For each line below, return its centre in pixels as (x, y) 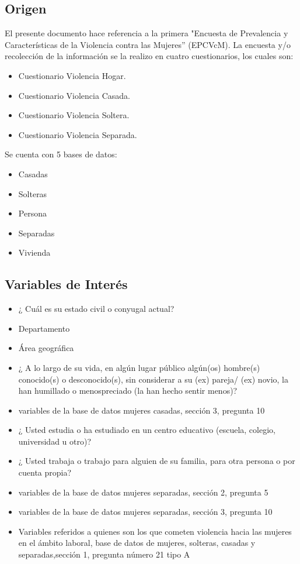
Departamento (44, 328)
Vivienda (34, 252)
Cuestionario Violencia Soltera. (74, 115)
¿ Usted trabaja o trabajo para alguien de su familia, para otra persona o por (157, 461)
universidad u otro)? (55, 441)
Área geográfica (46, 348)
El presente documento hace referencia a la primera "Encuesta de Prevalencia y (146, 33)
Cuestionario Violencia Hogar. (72, 75)
